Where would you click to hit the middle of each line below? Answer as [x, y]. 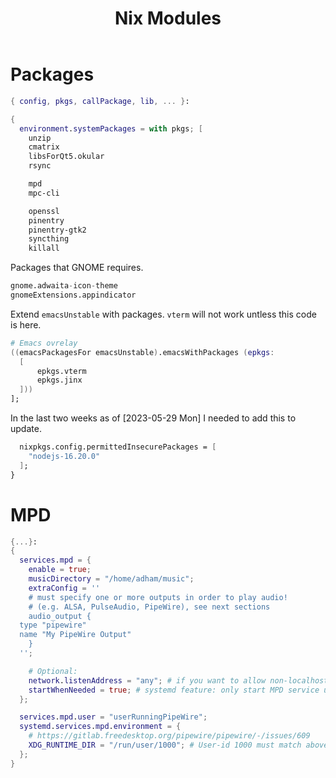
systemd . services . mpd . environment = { [100, 727]
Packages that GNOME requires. [77, 268]
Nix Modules [168, 18]
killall [44, 248]
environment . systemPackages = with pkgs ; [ [111, 128]
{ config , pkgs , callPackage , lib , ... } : [100, 101]
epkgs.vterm [61, 371]
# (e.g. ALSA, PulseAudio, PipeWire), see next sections [149, 607]
